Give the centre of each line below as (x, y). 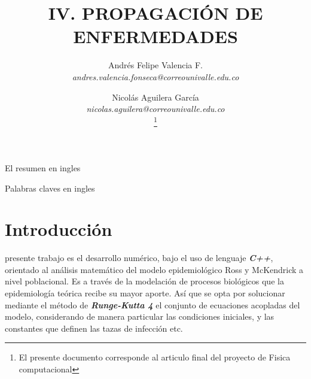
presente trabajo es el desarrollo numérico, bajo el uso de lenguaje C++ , (139, 258)
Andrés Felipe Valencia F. (155, 65)
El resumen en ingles (43, 167)
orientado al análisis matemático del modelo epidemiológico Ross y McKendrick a (154, 269)
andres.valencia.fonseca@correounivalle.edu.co (155, 76)
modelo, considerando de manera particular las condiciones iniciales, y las (140, 316)
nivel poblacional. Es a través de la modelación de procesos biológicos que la (144, 281)
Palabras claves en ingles (50, 188)
